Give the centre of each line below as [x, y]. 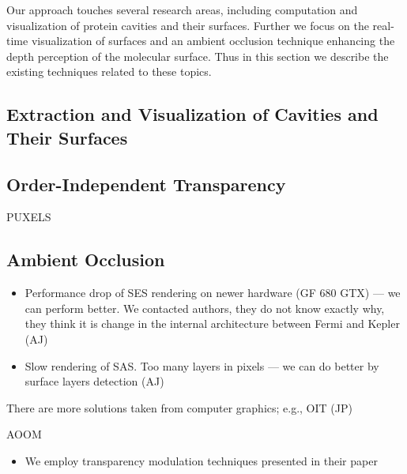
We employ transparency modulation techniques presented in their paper [201, 460]
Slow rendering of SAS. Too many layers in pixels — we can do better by [202, 365]
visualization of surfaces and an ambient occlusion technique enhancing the [213, 41]
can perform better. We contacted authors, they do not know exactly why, [205, 308]
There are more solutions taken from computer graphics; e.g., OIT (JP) [179, 407]
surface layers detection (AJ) [94, 381]
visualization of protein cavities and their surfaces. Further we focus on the [188, 25]
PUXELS [29, 217]
